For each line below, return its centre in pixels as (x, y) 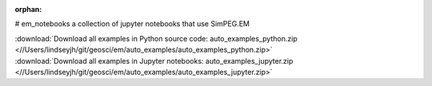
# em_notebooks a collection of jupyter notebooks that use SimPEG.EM (132, 24)
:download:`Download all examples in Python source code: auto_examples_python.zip (156, 38)
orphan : (28, 9)
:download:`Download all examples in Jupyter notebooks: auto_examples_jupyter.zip (154, 61)
